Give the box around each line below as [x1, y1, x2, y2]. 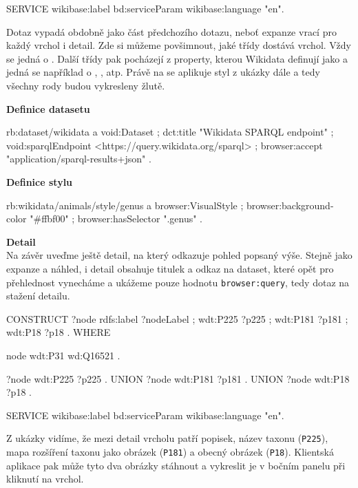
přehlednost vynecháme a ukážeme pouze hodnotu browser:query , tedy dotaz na [6, 275, 350, 289]
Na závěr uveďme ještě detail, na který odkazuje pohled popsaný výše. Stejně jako [6, 248, 352, 262]
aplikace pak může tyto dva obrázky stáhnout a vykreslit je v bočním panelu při [6, 458, 346, 472]
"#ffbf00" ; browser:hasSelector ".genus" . [30, 211, 202, 226]
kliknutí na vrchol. [6, 471, 84, 486]
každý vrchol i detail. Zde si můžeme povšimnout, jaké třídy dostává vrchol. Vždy [6, 38, 351, 52]
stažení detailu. [6, 288, 70, 303]
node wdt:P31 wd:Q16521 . [6, 348, 120, 362]
